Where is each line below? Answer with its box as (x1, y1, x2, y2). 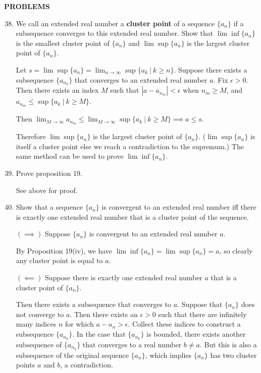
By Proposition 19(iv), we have (16, 245, 113, 256)
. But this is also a (199, 339, 257, 349)
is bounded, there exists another (146, 329, 246, 339)
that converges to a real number (82, 339, 182, 349)
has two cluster (210, 349, 257, 360)
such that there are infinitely (158, 308, 247, 319)
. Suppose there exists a (174, 64, 247, 75)
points (16, 359, 35, 370)
